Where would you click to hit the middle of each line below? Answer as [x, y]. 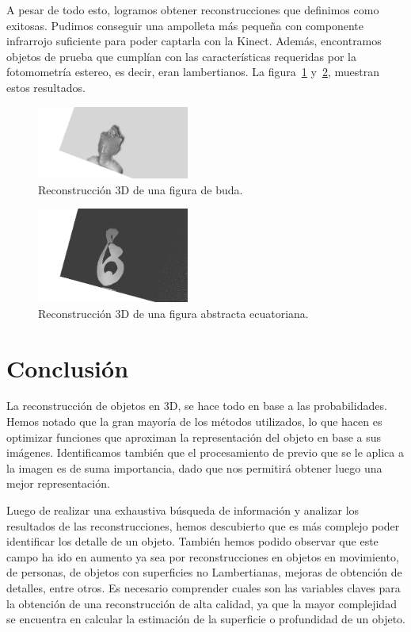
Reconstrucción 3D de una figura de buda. [141, 189]
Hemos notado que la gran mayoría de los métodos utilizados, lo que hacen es [194, 421]
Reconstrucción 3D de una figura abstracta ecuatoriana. [173, 313]
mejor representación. [58, 483]
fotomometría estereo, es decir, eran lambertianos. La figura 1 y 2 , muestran [193, 72]
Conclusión [68, 368]
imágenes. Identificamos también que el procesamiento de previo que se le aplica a [205, 452]
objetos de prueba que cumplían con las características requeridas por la [182, 56]
